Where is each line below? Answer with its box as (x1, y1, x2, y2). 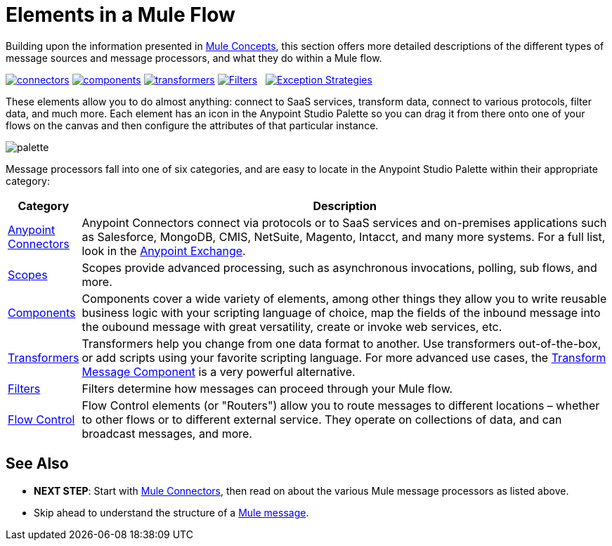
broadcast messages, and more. (82, 426, 252, 441)
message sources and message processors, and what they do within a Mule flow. (6, 51, 382, 64)
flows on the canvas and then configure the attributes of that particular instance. (6, 119, 379, 131)
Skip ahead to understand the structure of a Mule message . (34, 506, 309, 519)
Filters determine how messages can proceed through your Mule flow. (82, 381, 453, 396)
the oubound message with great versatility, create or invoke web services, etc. (82, 319, 502, 334)
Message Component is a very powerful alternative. (82, 364, 356, 379)
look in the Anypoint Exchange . (82, 243, 246, 258)
